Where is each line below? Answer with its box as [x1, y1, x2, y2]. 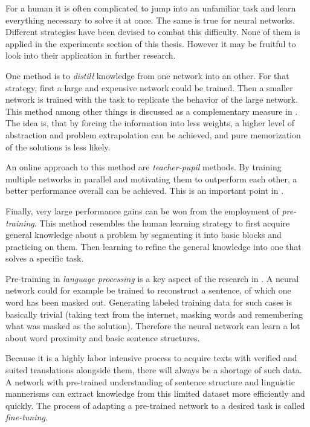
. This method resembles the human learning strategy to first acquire [34, 216, 290, 229]
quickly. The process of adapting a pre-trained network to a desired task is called [5, 399, 305, 411]
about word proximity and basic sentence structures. [5, 331, 200, 344]
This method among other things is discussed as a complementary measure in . [5, 104, 298, 117]
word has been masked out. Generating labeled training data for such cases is [5, 296, 292, 309]
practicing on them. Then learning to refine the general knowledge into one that [5, 240, 302, 252]
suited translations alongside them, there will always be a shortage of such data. [5, 364, 302, 376]
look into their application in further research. [5, 49, 176, 62]
